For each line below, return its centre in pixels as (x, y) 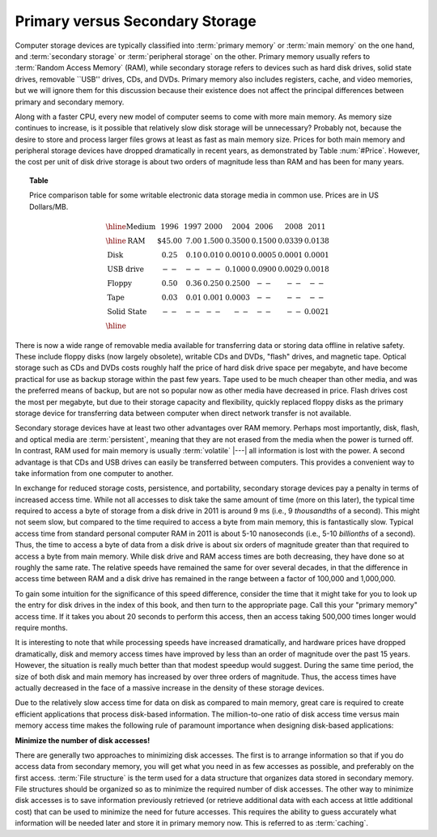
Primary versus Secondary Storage (136, 21)
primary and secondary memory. (70, 102)
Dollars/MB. (49, 206)
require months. (41, 627)
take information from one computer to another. (94, 473)
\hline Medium (131, 226)
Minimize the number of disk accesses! (83, 740)
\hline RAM (125, 240)
